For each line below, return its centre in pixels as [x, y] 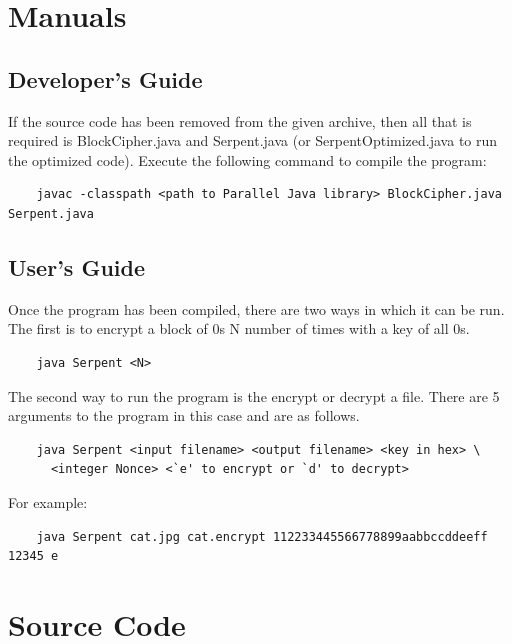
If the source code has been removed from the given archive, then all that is [240, 120]
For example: [48, 501]
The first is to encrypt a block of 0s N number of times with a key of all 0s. [239, 328]
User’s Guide [77, 266]
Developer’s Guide [105, 78]
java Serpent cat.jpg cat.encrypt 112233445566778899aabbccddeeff [262, 536]
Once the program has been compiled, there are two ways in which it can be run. [256, 308]
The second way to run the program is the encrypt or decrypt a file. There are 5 [254, 395]
